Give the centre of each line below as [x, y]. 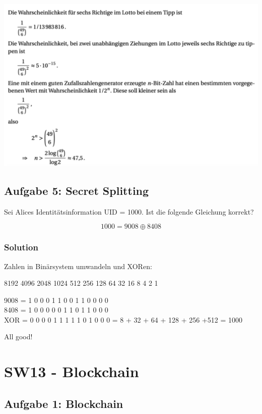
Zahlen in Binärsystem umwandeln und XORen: [78, 266]
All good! [18, 337]
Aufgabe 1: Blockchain [64, 403]
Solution [21, 247]
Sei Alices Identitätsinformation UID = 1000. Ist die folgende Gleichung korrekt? [129, 211]
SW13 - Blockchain [72, 371]
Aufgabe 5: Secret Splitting [77, 190]
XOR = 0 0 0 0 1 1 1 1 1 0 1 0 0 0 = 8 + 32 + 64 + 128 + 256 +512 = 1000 [123, 319]
